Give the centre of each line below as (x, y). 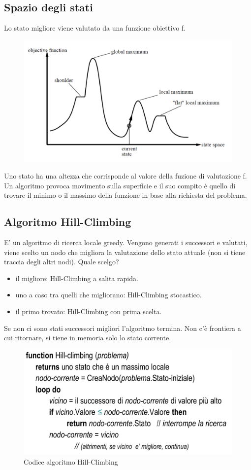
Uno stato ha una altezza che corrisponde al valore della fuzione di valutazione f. (125, 176)
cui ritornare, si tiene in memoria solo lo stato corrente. (88, 338)
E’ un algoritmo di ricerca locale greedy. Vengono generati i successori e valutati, (126, 242)
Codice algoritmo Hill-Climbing (71, 461)
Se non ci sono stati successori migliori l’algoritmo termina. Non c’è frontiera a (123, 328)
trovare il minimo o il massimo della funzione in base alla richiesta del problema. (125, 195)
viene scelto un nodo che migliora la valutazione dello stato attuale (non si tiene (125, 252)
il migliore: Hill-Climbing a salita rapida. (77, 278)
